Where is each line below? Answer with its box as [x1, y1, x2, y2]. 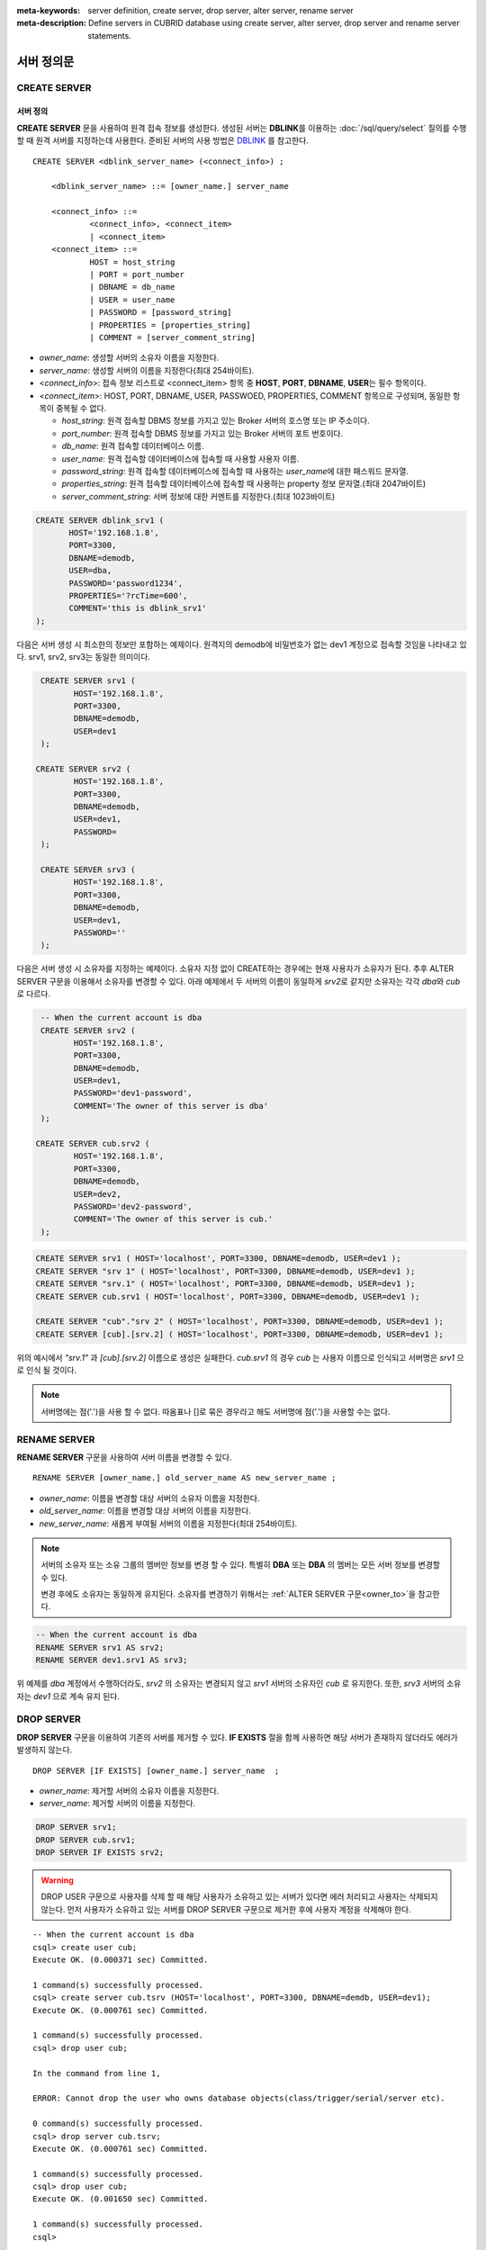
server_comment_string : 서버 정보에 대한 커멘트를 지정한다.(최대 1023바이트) [61, 490, 336, 501]
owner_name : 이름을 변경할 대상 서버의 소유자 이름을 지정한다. [39, 1492, 260, 1503]
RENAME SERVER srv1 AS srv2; [35, 1642, 165, 1652]
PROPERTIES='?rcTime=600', [68, 590, 188, 601]
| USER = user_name [89, 294, 175, 305]
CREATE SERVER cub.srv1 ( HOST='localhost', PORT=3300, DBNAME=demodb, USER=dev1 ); [35, 1291, 420, 1301]
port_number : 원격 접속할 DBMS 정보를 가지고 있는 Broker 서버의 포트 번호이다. [61, 427, 344, 438]
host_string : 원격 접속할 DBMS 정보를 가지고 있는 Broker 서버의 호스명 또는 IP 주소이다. [61, 415, 371, 427]
